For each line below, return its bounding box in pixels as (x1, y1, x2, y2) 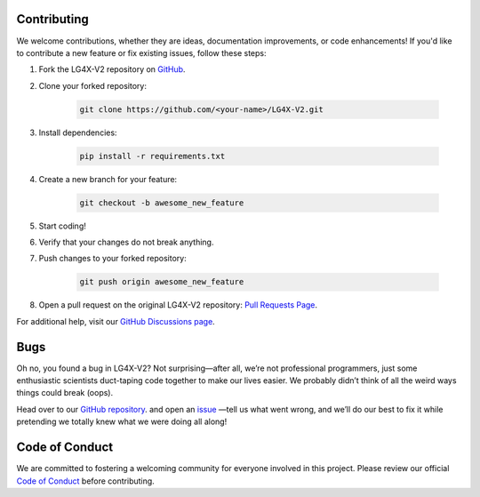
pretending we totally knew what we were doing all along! (16, 416, 228, 427)
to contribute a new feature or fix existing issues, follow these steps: (16, 47, 267, 58)
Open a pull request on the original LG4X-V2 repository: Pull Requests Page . (38, 300, 318, 310)
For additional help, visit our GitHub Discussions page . (16, 316, 215, 326)
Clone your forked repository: (38, 80, 147, 91)
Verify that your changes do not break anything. (38, 236, 214, 247)
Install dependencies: (38, 127, 117, 138)
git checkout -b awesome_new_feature (79, 197, 244, 208)
